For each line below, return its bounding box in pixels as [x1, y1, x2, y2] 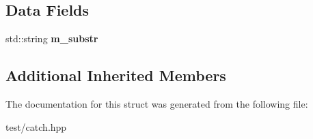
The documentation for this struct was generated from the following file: [5, 97, 308, 110]
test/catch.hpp [5, 119, 67, 134]
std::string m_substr [5, 31, 98, 46]
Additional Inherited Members [5, 65, 226, 86]
